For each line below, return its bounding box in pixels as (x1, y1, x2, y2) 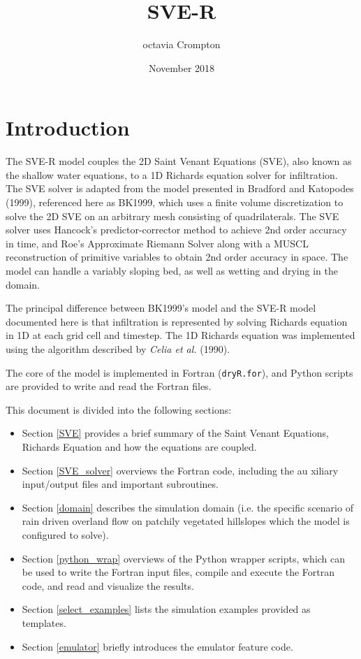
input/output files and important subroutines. (22, 477, 219, 491)
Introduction (6, 113, 130, 142)
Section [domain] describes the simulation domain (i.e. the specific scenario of (22, 500, 353, 514)
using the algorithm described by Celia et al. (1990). (6, 341, 230, 356)
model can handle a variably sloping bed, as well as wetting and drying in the (6, 263, 338, 277)
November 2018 (148, 60, 215, 75)
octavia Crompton (142, 37, 221, 52)
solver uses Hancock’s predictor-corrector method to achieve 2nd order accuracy (6, 222, 347, 237)
